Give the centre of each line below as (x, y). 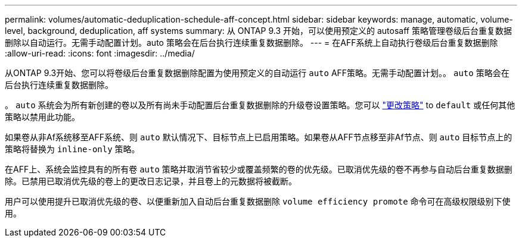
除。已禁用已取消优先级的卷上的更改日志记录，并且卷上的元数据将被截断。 (151, 181)
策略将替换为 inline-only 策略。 (72, 149)
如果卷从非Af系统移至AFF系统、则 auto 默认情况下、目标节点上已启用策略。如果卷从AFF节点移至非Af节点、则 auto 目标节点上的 (259, 137)
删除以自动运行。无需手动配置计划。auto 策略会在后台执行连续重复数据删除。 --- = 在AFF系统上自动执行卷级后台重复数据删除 (251, 43)
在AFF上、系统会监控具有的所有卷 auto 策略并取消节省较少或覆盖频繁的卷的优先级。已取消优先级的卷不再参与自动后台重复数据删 (259, 169)
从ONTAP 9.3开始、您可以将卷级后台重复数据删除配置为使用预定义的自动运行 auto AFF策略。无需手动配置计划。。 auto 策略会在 (257, 73)
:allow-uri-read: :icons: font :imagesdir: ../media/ (100, 53)
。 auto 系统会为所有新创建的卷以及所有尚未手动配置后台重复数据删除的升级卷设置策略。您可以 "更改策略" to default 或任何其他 (260, 105)
